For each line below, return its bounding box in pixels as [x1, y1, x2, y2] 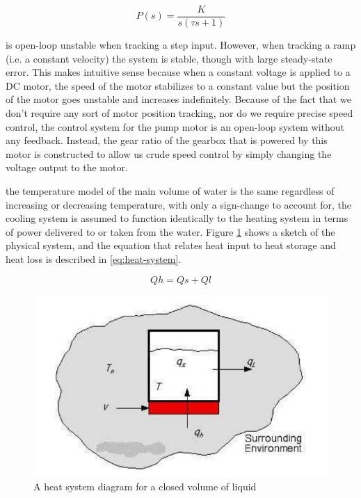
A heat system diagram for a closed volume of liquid [33, 479, 257, 494]
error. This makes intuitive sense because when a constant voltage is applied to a [6, 65, 351, 79]
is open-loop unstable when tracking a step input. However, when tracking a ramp [6, 38, 356, 52]
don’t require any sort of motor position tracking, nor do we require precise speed [6, 106, 353, 120]
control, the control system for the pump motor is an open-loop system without [6, 119, 345, 134]
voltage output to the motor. [6, 160, 128, 175]
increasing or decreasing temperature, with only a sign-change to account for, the [6, 197, 352, 211]
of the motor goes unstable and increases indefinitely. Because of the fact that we [6, 92, 351, 106]
